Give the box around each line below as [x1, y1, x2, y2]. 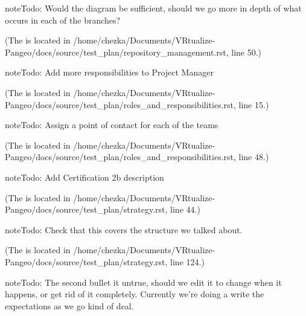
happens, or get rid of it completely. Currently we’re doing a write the [5, 288, 264, 300]
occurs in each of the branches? [5, 13, 121, 26]
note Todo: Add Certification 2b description [5, 170, 164, 183]
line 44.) [170, 203, 200, 216]
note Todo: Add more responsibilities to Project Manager [5, 66, 214, 79]
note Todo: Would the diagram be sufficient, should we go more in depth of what [5, 2, 302, 14]
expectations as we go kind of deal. [5, 299, 134, 312]
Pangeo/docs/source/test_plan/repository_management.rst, [5, 45, 229, 58]
